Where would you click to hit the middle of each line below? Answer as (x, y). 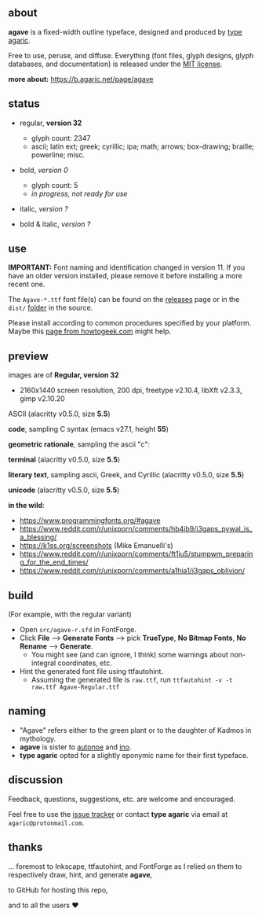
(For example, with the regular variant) (70, 614)
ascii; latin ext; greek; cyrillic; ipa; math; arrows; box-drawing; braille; (143, 146)
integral (44, 663)
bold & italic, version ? (55, 224)
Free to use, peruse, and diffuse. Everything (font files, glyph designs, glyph (131, 55)
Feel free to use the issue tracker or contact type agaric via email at (118, 814)
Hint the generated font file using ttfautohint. (91, 671)
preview (28, 356)
